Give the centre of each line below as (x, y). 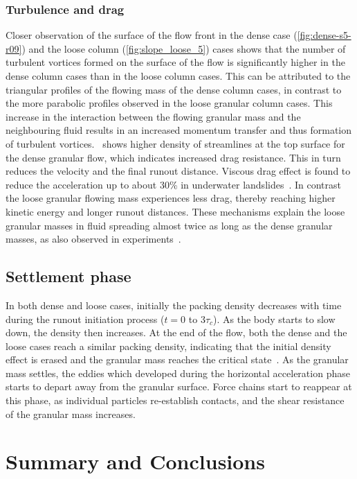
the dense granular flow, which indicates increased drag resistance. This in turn (173, 157)
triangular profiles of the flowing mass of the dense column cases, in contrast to (174, 89)
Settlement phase (68, 276)
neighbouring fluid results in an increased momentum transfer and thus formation (179, 130)
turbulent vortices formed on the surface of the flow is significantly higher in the (175, 62)
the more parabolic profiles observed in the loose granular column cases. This (169, 103)
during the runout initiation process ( (85, 319)
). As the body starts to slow (274, 319)
